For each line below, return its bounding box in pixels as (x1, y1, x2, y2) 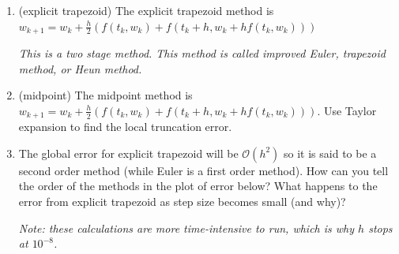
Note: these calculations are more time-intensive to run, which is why (18, 219, 355, 236)
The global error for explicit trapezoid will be (18, 144, 239, 161)
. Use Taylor (317, 102, 377, 118)
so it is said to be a (284, 144, 377, 161)
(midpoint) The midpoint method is (18, 87, 193, 103)
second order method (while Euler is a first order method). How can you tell (18, 162, 389, 178)
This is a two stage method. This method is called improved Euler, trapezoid (18, 45, 386, 62)
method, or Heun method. (18, 60, 142, 77)
